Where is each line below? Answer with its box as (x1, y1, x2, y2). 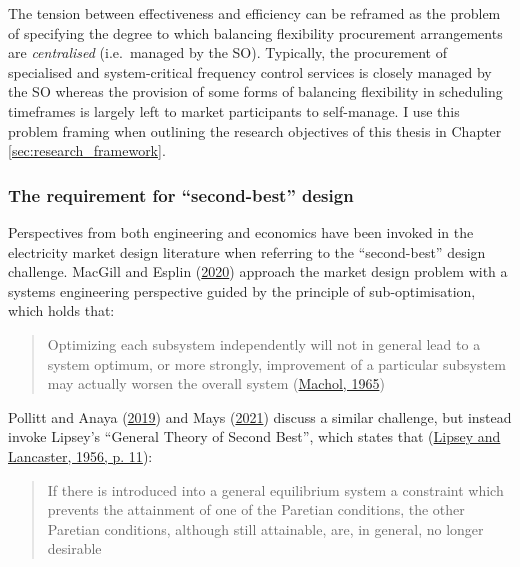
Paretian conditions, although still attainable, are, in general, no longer (47, 518, 484, 539)
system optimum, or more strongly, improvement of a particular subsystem (47, 353, 506, 374)
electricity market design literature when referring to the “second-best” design (8, 241, 486, 262)
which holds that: (8, 300, 115, 321)
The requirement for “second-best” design (8, 182, 354, 207)
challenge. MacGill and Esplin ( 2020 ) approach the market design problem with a (8, 261, 508, 282)
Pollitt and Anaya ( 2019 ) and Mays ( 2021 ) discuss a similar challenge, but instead (8, 406, 512, 427)
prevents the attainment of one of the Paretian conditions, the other (47, 499, 465, 520)
